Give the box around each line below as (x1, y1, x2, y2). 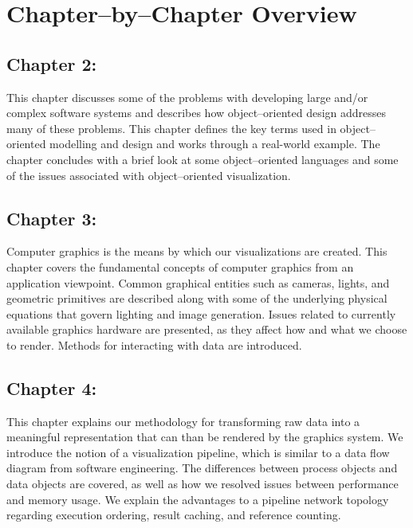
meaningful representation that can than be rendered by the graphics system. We (6, 428, 403, 445)
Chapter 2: (6, 51, 97, 76)
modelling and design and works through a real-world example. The (49, 135, 380, 152)
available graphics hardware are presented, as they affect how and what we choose (6, 321, 407, 338)
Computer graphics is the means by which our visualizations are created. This (6, 243, 387, 260)
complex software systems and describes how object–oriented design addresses (6, 104, 387, 121)
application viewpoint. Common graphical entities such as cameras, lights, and (6, 274, 390, 291)
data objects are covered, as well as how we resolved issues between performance (6, 475, 399, 492)
